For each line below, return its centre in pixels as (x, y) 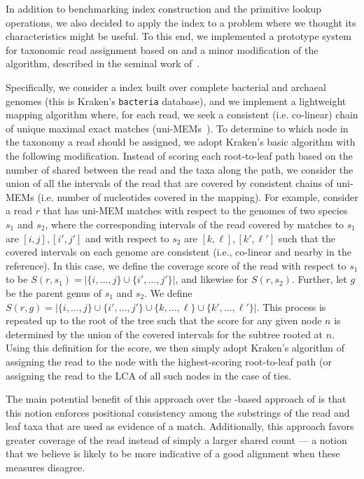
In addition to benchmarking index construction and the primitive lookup (163, 8)
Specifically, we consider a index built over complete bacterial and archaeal (166, 86)
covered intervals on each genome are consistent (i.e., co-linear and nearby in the (178, 252)
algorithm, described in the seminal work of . (103, 63)
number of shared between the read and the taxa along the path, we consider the (180, 169)
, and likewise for (212, 279)
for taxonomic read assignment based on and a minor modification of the (162, 49)
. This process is (291, 306)
